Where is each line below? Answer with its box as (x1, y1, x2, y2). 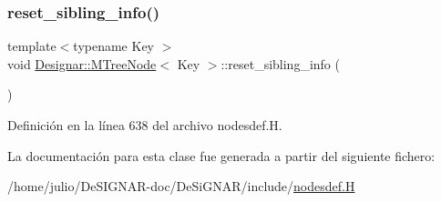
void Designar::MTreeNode (7, 54, 157, 73)
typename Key (73, 36, 154, 56)
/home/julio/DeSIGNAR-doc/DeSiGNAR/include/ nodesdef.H (7, 177, 355, 196)
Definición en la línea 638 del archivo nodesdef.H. (7, 116, 282, 134)
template (7, 36, 56, 56)
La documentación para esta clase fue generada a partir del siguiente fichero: (7, 146, 436, 165)
